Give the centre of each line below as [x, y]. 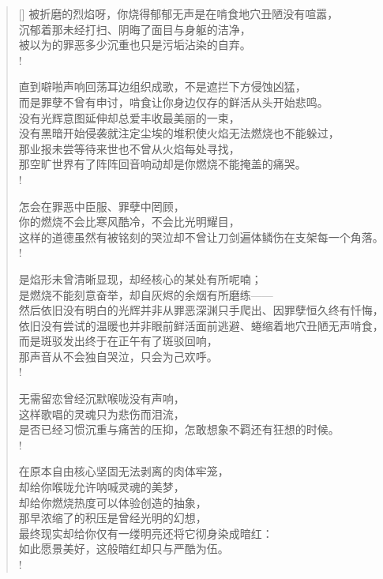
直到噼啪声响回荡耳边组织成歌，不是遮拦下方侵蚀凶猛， [162, 86]
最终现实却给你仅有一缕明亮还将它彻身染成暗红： [146, 533]
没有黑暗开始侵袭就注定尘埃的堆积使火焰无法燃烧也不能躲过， [179, 133]
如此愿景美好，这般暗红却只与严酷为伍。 [124, 549]
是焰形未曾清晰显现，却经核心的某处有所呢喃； [140, 278]
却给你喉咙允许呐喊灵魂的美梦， [101, 487]
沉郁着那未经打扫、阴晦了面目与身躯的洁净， [135, 29]
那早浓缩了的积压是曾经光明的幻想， [113, 518]
